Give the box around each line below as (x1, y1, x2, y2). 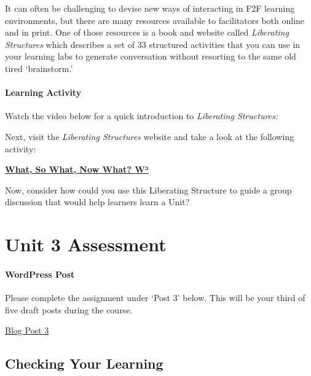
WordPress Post (5, 267, 75, 280)
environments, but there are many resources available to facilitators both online (5, 14, 305, 26)
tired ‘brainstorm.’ (5, 61, 73, 74)
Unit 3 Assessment (5, 232, 167, 257)
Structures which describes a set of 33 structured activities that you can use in (5, 37, 301, 50)
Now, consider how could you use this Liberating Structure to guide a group (5, 183, 292, 196)
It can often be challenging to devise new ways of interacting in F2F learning (5, 2, 295, 14)
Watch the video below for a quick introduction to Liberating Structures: (5, 109, 278, 122)
